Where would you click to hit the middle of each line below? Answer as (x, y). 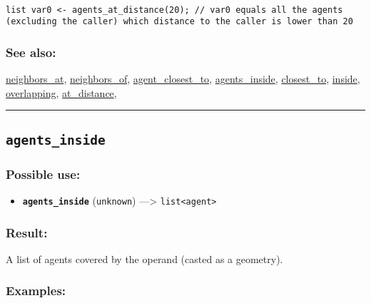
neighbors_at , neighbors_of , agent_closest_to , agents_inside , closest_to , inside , (183, 79)
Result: (27, 232)
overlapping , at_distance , (61, 92)
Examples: (36, 291)
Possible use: (43, 174)
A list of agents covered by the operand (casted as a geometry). (144, 258)
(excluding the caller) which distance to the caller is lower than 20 (179, 22)
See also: (31, 52)
